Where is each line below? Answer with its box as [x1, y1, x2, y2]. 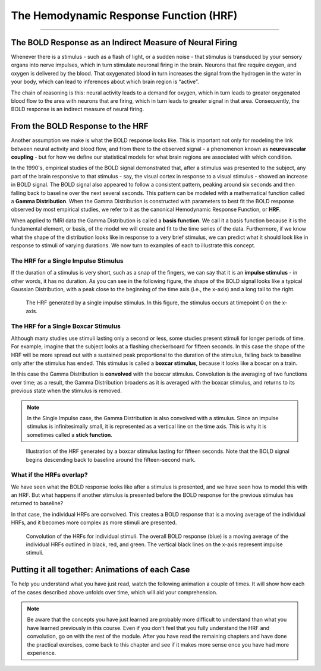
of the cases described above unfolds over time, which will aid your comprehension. [11, 588, 218, 596]
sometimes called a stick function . [27, 431, 113, 438]
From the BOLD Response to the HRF [11, 121, 149, 131]
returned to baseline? [11, 500, 64, 507]
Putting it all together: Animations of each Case [11, 565, 190, 575]
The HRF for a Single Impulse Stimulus [11, 256, 124, 264]
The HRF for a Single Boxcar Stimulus [11, 322, 121, 330]
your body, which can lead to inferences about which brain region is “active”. [11, 78, 199, 86]
